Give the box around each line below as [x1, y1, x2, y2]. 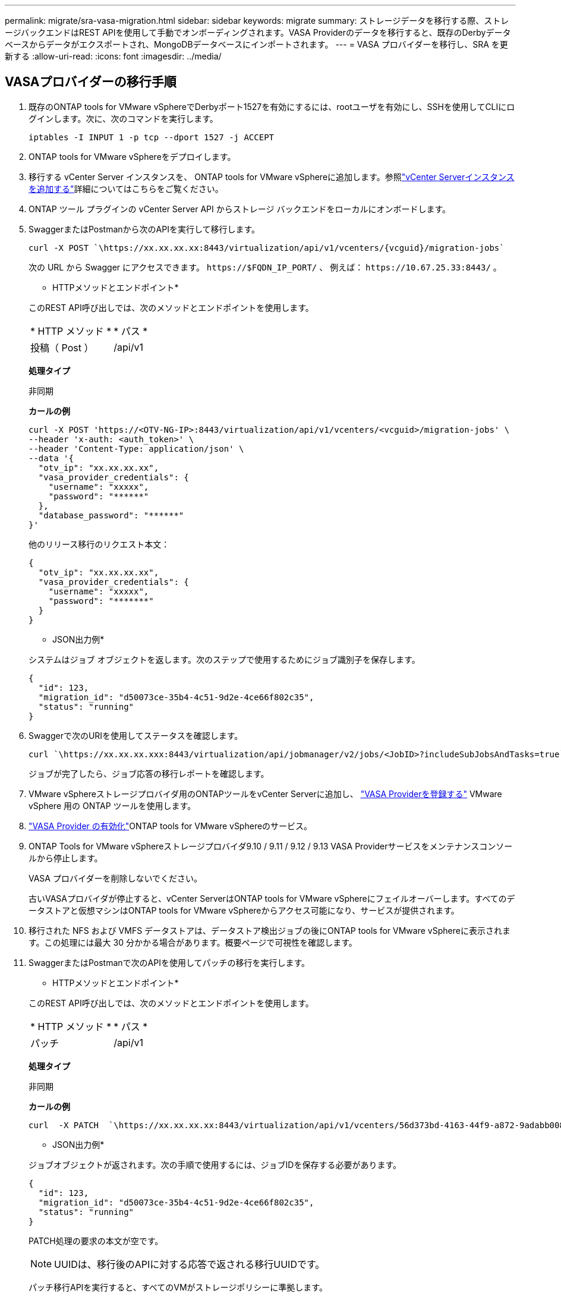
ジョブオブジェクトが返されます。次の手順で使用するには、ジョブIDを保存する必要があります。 [29, 1159, 402, 1170]
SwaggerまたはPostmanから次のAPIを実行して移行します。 [29, 223, 260, 234]
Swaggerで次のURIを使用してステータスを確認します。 [29, 730, 243, 741]
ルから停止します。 [29, 852, 103, 863]
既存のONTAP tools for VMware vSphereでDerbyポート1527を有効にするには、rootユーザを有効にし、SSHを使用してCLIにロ [29, 101, 515, 112]
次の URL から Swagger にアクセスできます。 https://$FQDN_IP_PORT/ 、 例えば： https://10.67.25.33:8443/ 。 [29, 262, 502, 272]
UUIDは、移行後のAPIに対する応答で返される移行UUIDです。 [54, 1258, 325, 1270]
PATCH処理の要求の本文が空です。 [29, 1235, 163, 1246]
